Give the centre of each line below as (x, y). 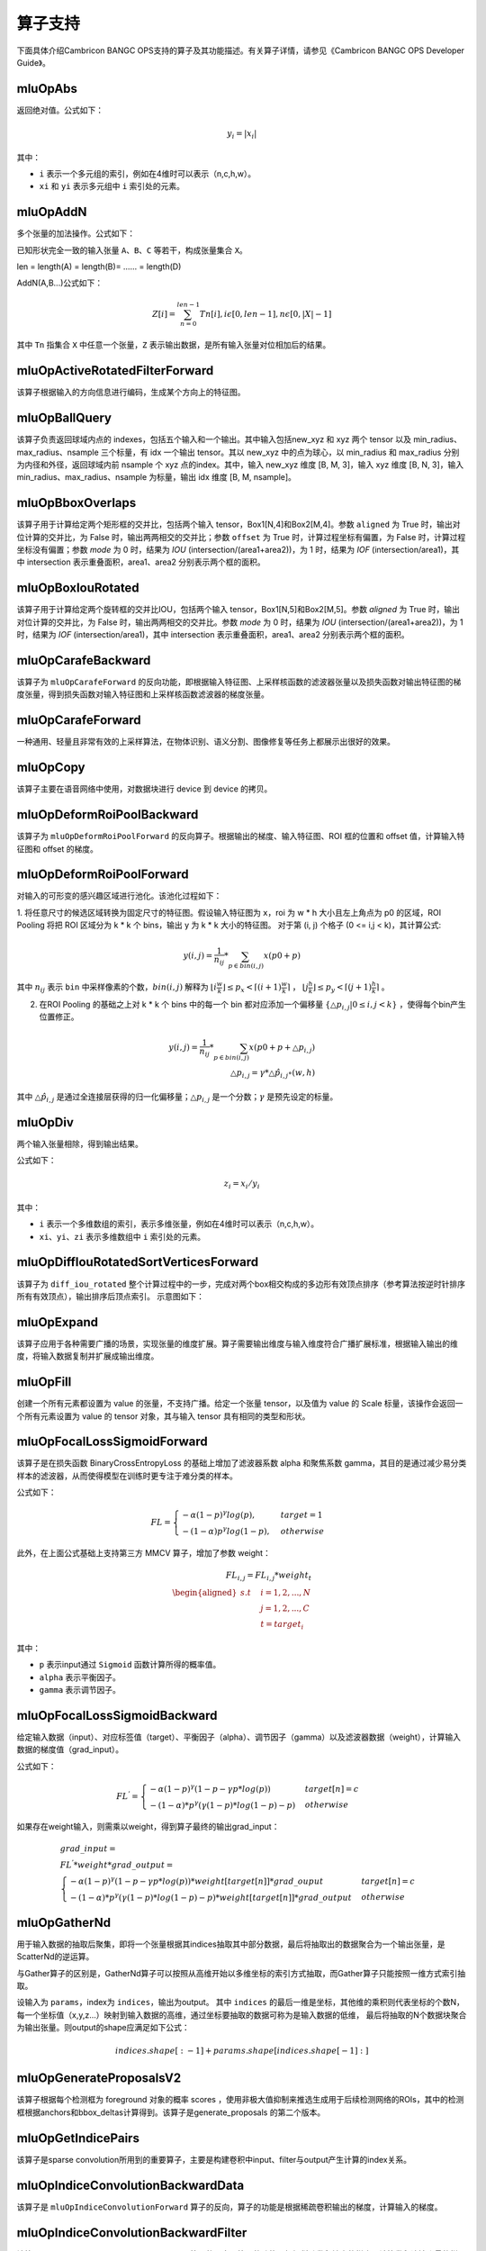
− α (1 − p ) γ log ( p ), (219, 1514)
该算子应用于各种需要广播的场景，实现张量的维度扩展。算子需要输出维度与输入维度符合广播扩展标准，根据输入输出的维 (237, 1343)
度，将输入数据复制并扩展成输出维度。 (88, 1356)
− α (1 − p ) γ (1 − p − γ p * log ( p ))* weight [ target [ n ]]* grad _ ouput (197, 1880)
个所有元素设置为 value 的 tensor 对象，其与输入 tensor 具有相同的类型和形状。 (163, 1416)
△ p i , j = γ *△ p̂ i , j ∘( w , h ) (273, 1074)
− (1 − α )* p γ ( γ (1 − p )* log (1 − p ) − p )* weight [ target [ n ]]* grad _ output (211, 1897)
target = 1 (301, 1515)
